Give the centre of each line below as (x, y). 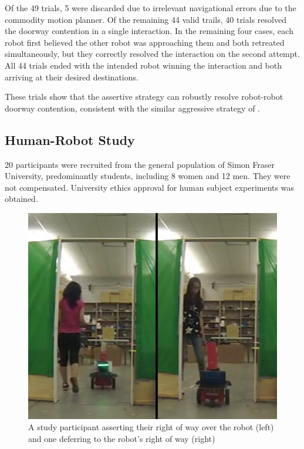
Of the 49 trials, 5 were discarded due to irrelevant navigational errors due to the (151, 8)
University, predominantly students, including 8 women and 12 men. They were (148, 176)
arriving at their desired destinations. (72, 77)
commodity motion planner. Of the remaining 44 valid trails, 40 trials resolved (146, 19)
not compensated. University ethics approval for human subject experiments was (149, 187)
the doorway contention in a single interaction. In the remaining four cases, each (149, 31)
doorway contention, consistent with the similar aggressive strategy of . (132, 108)
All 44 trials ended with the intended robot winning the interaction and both (143, 65)
